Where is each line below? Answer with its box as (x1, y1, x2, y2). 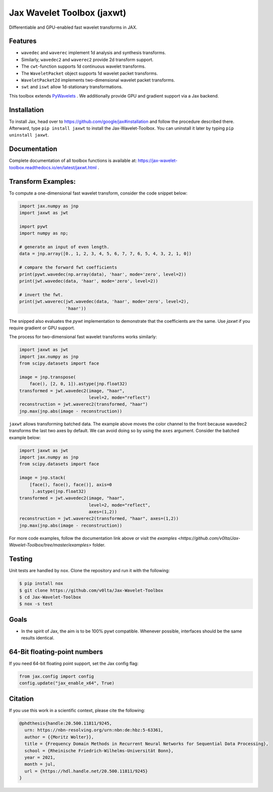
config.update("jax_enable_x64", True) (19, 680, 115, 686)
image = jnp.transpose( (19, 374, 77, 380)
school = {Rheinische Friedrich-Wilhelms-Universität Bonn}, (24, 748, 174, 753)
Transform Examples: (9, 177, 76, 185)
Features (9, 37, 37, 45)
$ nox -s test (19, 601, 53, 607)
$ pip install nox (19, 581, 63, 586)
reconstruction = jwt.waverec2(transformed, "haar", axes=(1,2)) (19, 516, 179, 521)
